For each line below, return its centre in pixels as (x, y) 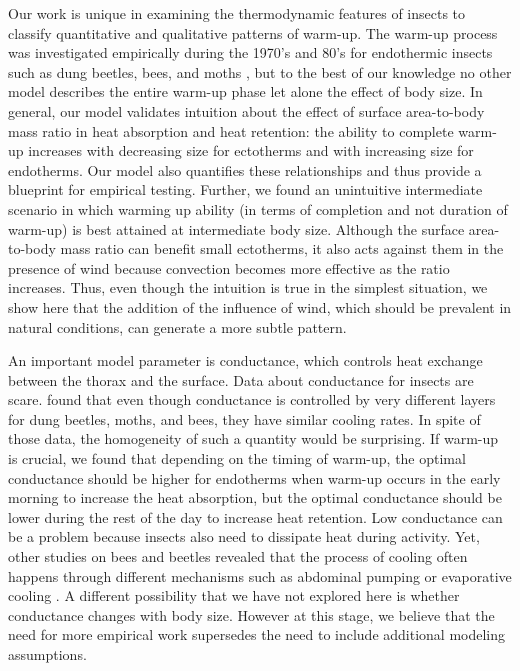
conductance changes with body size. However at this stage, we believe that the (251, 614)
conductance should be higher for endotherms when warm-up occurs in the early (254, 477)
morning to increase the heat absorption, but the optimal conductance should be (255, 497)
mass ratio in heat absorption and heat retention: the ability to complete (231, 130)
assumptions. (47, 654)
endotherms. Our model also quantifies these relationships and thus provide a (245, 169)
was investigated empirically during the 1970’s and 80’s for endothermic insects (250, 52)
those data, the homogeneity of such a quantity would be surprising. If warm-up (253, 438)
